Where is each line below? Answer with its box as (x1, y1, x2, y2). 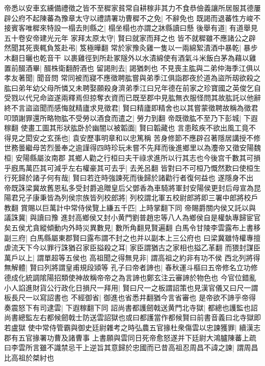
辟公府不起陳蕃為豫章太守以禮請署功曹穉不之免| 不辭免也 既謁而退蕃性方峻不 (4, 12, 261, 23)
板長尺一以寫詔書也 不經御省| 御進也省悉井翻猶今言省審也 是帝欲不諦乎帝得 (4, 292, 256, 303)
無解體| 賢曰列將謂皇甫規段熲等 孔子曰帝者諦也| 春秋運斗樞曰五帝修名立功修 (4, 262, 258, 273)
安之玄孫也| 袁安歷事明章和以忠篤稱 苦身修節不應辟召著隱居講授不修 (32, 132, 261, 143)
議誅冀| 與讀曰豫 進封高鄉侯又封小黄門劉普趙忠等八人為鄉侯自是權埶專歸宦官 (4, 212, 261, 223)
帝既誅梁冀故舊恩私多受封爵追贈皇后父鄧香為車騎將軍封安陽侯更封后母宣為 (4, 182, 254, 193)
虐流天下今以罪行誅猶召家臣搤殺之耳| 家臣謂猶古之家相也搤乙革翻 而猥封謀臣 (4, 242, 261, 253)
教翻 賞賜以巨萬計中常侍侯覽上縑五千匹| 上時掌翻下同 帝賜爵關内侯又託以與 (4, 202, 256, 213)
